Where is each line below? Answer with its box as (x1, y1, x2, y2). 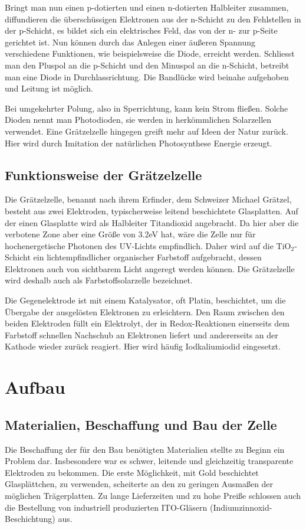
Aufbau (5, 375, 65, 399)
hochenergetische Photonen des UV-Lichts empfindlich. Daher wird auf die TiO (5, 239, 291, 252)
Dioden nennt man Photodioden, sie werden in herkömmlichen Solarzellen (5, 113, 272, 126)
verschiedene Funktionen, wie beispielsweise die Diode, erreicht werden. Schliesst (5, 47, 295, 60)
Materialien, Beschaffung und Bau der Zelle (5, 415, 277, 433)
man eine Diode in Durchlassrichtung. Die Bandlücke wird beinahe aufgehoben (5, 70, 289, 83)
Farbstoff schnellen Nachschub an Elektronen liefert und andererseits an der (5, 328, 278, 341)
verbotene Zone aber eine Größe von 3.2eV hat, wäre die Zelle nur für (5, 228, 256, 240)
